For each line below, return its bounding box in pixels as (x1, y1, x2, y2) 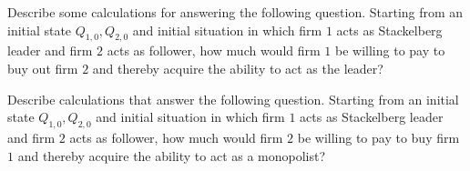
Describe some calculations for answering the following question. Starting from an (7, 3, 464, 21)
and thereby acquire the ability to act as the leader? (92, 58, 383, 77)
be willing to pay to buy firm (297, 127, 460, 146)
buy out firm (7, 58, 78, 77)
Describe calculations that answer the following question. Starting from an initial (7, 89, 459, 108)
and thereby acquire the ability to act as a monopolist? (17, 146, 326, 165)
